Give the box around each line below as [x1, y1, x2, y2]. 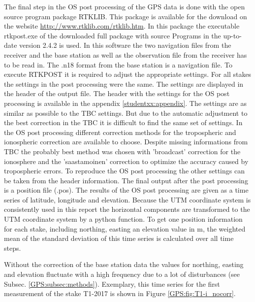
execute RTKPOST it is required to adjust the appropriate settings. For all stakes [4, 69, 252, 79]
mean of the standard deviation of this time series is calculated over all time [4, 233, 234, 243]
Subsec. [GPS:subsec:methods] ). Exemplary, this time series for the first [4, 278, 220, 289]
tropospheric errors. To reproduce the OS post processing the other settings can [4, 166, 245, 176]
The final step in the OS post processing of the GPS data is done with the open [4, 1, 245, 11]
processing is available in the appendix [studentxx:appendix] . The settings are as [4, 98, 247, 108]
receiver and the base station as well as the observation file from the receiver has [4, 49, 247, 60]
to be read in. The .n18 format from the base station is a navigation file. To [4, 59, 232, 69]
